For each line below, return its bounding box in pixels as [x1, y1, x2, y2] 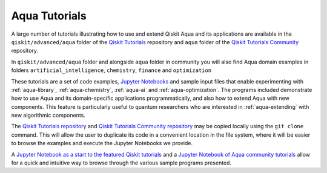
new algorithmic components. [11, 112, 86, 119]
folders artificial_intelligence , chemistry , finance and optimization [11, 67, 212, 74]
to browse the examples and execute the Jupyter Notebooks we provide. [11, 140, 193, 147]
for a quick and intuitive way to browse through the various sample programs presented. [11, 159, 232, 166]
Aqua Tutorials [11, 9, 87, 22]
